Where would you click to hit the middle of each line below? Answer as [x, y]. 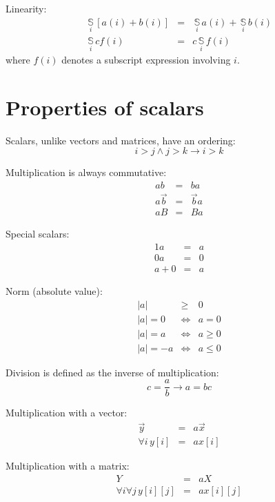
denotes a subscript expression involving [146, 60]
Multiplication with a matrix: [68, 466]
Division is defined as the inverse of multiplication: [112, 372]
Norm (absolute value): [54, 291]
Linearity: [26, 8]
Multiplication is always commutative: [86, 172]
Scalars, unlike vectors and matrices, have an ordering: [121, 140]
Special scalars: [38, 234]
